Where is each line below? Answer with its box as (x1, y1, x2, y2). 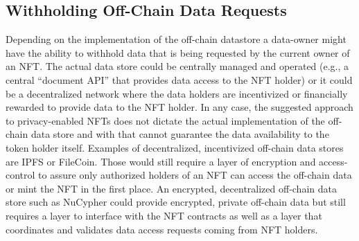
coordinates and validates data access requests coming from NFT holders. (6, 222, 318, 236)
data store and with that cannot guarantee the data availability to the (30, 127, 329, 141)
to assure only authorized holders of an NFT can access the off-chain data (38, 168, 352, 182)
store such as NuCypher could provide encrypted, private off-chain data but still (6, 195, 346, 209)
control (6, 168, 35, 182)
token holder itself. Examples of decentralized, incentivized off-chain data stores (6, 140, 344, 154)
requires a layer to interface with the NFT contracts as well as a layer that (6, 208, 322, 222)
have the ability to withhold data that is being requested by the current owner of (6, 45, 350, 60)
